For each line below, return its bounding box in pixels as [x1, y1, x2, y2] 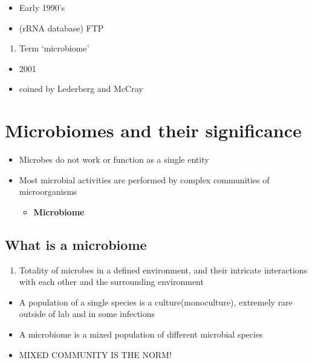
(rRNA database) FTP [19, 21, 104, 34]
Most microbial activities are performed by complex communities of [19, 173, 270, 186]
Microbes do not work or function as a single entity [19, 153, 209, 166]
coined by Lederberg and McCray [19, 82, 143, 95]
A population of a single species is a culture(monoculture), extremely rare [19, 295, 293, 308]
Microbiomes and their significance [5, 118, 302, 143]
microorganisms [19, 185, 77, 198]
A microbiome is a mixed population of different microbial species [19, 328, 263, 341]
